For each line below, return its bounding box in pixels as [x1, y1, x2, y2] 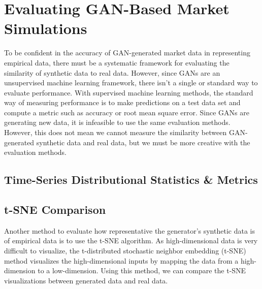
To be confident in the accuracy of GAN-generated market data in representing [4, 47, 250, 58]
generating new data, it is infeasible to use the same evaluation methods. [4, 117, 231, 127]
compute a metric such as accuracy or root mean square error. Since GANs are [4, 107, 249, 117]
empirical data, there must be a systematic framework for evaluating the [4, 57, 230, 68]
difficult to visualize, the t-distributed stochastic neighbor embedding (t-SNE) [4, 245, 246, 256]
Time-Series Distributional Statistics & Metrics [4, 172, 258, 187]
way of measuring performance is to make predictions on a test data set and [4, 97, 241, 108]
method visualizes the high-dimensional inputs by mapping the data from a [4, 255, 239, 266]
